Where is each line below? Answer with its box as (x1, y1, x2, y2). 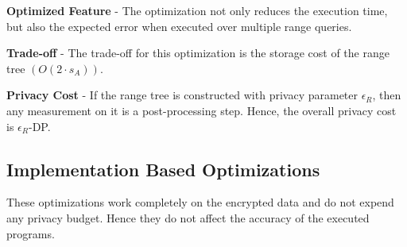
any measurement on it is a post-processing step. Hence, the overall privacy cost (6, 102, 397, 118)
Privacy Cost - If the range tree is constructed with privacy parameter (6, 87, 358, 103)
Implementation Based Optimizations (6, 156, 320, 181)
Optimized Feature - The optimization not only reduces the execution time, (6, 2, 388, 18)
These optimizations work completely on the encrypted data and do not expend (6, 194, 394, 210)
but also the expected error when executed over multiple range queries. (6, 17, 352, 34)
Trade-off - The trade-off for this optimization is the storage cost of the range (6, 44, 390, 61)
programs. (6, 225, 55, 241)
